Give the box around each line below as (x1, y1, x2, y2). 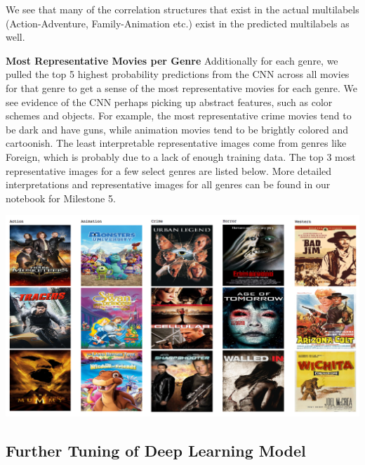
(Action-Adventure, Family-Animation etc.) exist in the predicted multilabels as (6, 15, 350, 30)
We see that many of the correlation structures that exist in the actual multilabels (6, 2, 359, 16)
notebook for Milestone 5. (6, 190, 116, 205)
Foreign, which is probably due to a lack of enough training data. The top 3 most (6, 149, 356, 164)
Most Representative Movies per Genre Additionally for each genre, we (6, 53, 338, 67)
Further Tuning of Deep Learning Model (6, 440, 306, 461)
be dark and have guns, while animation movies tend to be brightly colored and (6, 122, 348, 136)
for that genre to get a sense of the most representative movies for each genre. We (6, 80, 358, 95)
